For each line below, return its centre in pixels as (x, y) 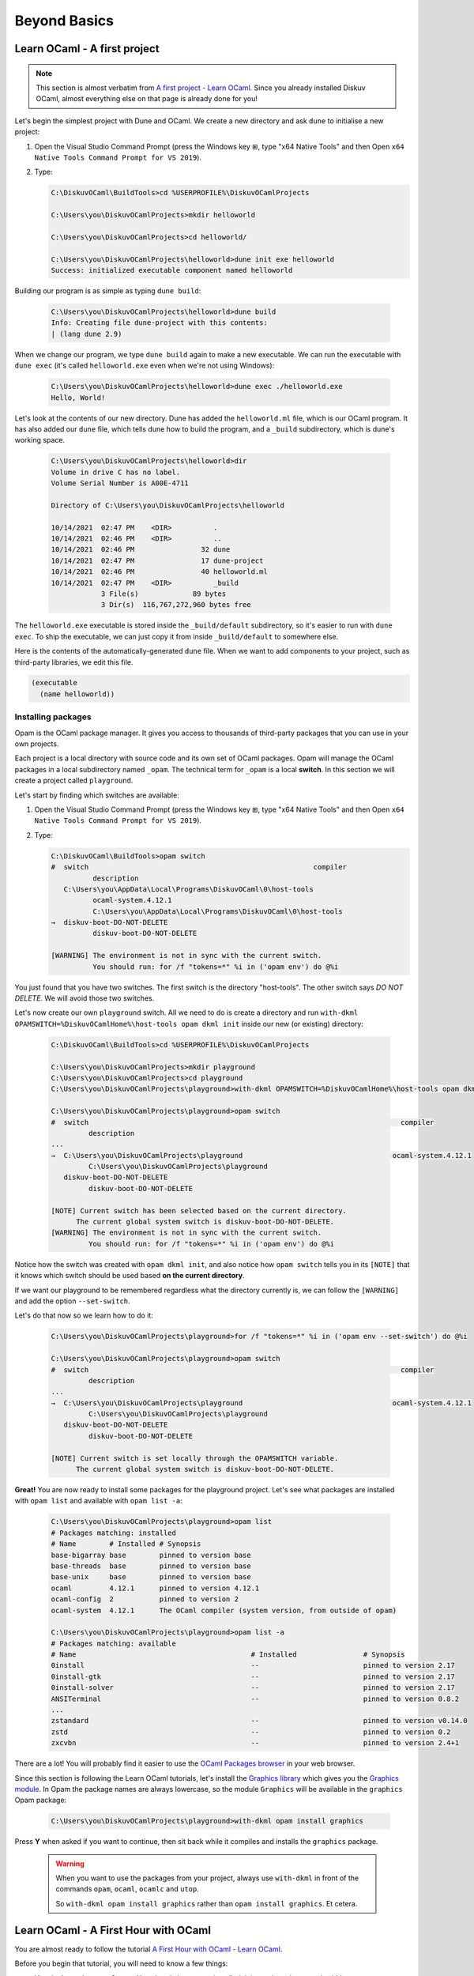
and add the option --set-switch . (72, 1301)
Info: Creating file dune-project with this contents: (159, 323)
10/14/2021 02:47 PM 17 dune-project (157, 560)
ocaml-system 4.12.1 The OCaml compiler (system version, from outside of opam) (224, 1610)
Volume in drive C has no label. (116, 472)
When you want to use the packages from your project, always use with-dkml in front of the (207, 1878)
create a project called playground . (74, 781)
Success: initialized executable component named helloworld (172, 270)
